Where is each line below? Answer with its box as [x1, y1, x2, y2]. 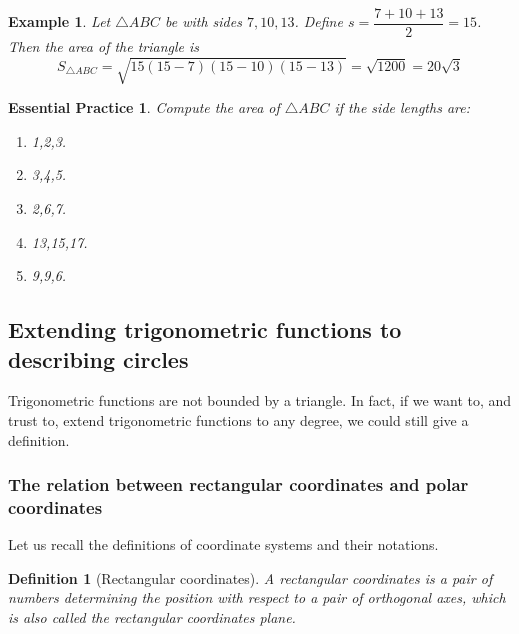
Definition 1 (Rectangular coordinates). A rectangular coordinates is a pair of [8, 567, 493, 588]
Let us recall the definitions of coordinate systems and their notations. [8, 534, 439, 555]
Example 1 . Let [8, 11, 111, 32]
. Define [294, 11, 343, 32]
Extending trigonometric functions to [8, 314, 402, 345]
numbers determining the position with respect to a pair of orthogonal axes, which [8, 587, 506, 608]
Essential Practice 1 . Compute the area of [8, 97, 280, 118]
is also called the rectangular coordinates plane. [8, 607, 296, 628]
